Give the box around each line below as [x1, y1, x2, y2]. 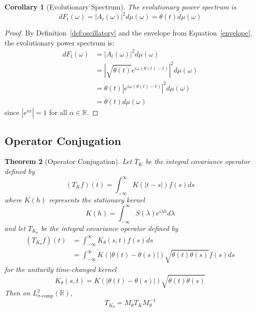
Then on [4, 287, 30, 298]
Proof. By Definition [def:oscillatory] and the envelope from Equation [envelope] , [4, 27, 253, 38]
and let [4, 222, 25, 233]
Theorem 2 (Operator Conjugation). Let [4, 156, 132, 166]
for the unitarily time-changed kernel [4, 263, 117, 274]
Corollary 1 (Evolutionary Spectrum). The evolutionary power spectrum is [4, 1, 237, 11]
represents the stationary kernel [48, 194, 145, 204]
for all [49, 107, 67, 117]
